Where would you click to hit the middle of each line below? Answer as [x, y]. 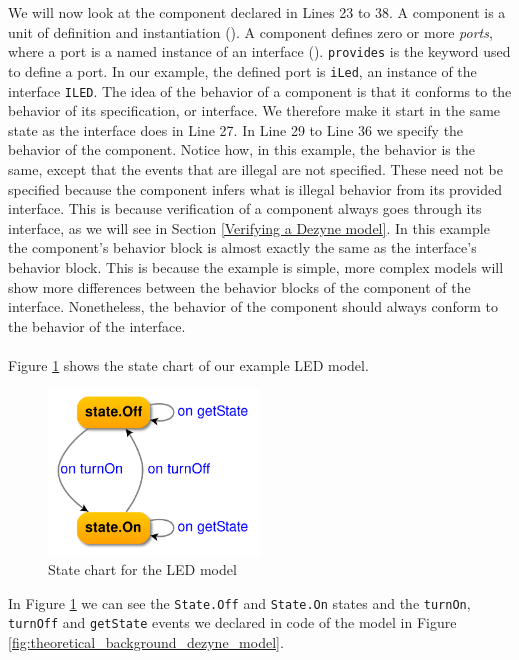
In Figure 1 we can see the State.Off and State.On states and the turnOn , [239, 602]
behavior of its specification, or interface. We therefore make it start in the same [254, 110]
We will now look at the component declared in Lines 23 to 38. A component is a [257, 12]
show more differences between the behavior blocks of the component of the [239, 286]
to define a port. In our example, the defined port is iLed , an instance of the [242, 70]
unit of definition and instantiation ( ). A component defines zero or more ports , [250, 31]
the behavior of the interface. [97, 325]
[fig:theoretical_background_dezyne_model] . [146, 642]
